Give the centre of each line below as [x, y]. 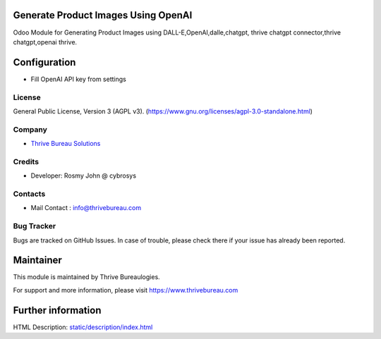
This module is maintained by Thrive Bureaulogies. [86, 277]
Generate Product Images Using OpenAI [103, 15]
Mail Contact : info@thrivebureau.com [86, 208]
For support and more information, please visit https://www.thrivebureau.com [126, 290]
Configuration [44, 62]
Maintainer [38, 260]
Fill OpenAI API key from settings [78, 79]
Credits [26, 161]
